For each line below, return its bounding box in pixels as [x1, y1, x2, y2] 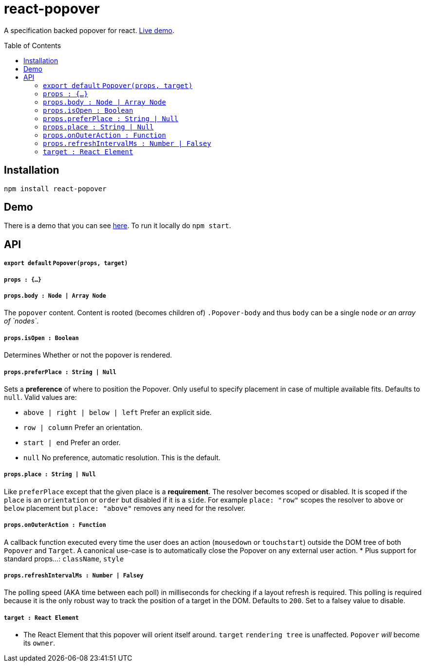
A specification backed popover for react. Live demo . [4, 26, 175, 35]
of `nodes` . [4, 317, 39, 325]
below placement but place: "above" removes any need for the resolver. [4, 504, 246, 512]
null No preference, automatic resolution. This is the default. [23, 453, 221, 462]
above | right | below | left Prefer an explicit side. [23, 408, 212, 416]
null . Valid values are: [4, 393, 77, 401]
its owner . [23, 639, 55, 648]
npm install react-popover [4, 184, 107, 193]
